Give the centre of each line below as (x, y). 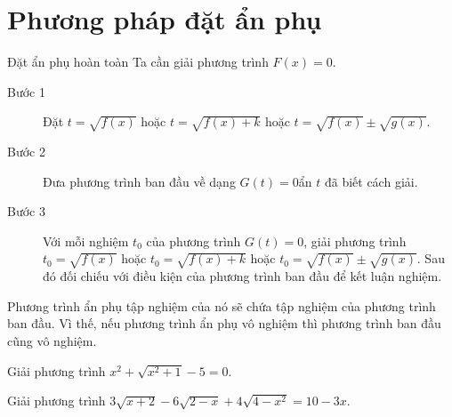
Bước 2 (26, 152)
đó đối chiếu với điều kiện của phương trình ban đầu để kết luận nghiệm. (242, 276)
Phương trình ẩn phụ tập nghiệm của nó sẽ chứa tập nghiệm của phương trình (222, 305)
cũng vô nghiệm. (52, 341)
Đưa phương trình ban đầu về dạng (139, 181)
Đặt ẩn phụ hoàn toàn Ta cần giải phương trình (138, 62)
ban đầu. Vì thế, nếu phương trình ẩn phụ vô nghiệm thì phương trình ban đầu (224, 323)
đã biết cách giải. (371, 181)
